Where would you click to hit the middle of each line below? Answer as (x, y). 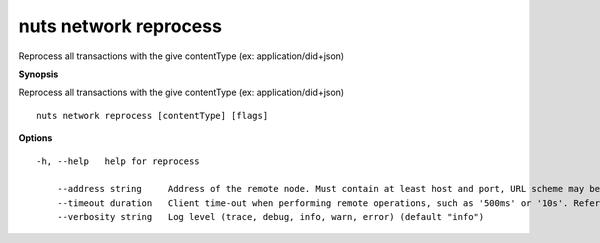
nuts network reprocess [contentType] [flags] (152, 115)
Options (35, 138)
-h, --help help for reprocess (118, 161)
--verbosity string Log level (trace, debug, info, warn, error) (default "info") (270, 217)
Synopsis (38, 74)
